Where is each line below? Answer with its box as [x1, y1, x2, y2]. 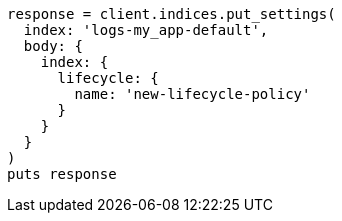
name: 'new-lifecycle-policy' [74, 86, 311, 102]
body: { [23, 38, 83, 54]
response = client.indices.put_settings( [7, 6, 336, 22]
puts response [7, 166, 117, 182]
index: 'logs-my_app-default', [23, 22, 269, 38]
